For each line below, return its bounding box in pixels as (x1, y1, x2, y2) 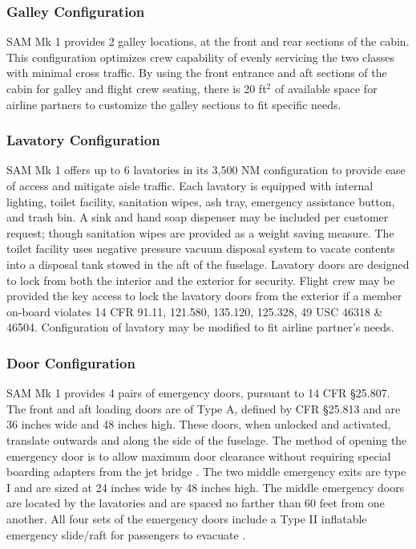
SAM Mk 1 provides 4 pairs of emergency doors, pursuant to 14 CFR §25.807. (6, 384, 390, 401)
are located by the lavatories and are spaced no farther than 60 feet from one (6, 494, 385, 511)
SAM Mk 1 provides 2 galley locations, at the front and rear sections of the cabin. (6, 33, 410, 50)
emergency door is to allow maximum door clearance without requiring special (6, 447, 391, 464)
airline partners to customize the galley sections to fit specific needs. (6, 96, 341, 112)
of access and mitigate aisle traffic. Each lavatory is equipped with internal (6, 177, 374, 193)
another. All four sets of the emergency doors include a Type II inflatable (6, 510, 367, 527)
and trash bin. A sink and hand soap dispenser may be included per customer (6, 209, 389, 226)
